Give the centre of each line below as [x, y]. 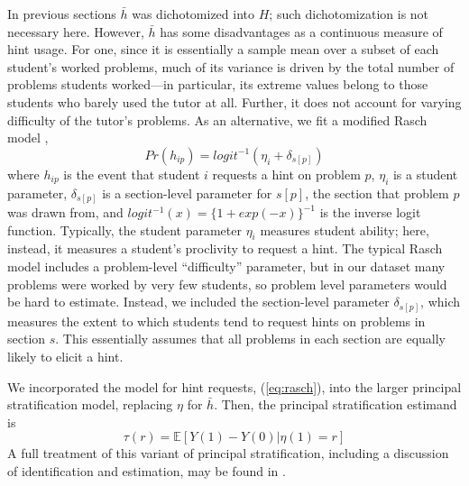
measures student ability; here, [345, 229]
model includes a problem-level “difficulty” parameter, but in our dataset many [226, 266]
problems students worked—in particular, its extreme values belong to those [218, 84]
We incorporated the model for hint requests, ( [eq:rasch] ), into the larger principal [234, 386]
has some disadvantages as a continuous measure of [301, 31]
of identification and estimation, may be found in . [147, 470]
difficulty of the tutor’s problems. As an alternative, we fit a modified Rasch [217, 119]
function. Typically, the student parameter [124, 229]
